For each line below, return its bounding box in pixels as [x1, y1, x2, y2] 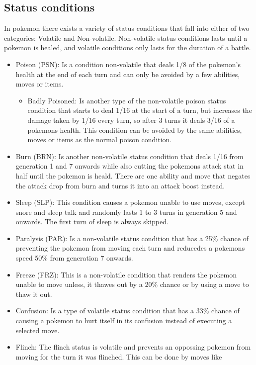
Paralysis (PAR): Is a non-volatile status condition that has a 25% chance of [15, 233, 249, 243]
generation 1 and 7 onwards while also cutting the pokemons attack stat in [15, 161, 244, 171]
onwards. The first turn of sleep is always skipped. [15, 216, 169, 227]
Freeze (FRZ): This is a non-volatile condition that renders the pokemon [15, 269, 237, 279]
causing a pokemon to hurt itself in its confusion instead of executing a [15, 315, 232, 326]
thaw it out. [15, 288, 52, 299]
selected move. [15, 325, 60, 335]
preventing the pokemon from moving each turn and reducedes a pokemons [15, 243, 245, 253]
